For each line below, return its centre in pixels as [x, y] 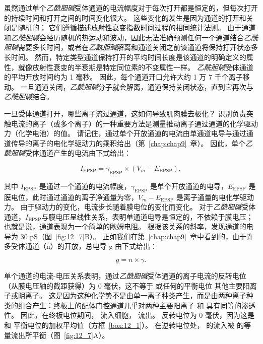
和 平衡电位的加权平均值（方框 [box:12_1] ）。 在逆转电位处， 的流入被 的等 [128, 325]
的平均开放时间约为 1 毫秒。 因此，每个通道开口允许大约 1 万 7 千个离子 [123, 77]
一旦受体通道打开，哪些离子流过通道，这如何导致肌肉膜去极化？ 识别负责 [125, 113]
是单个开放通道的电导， [189, 186]
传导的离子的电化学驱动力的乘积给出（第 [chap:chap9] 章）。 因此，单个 [128, 143]
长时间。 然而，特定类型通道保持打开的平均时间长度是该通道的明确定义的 [125, 57]
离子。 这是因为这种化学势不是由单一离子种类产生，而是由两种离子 [136, 295]
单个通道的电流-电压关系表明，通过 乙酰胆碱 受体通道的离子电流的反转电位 [125, 276]
